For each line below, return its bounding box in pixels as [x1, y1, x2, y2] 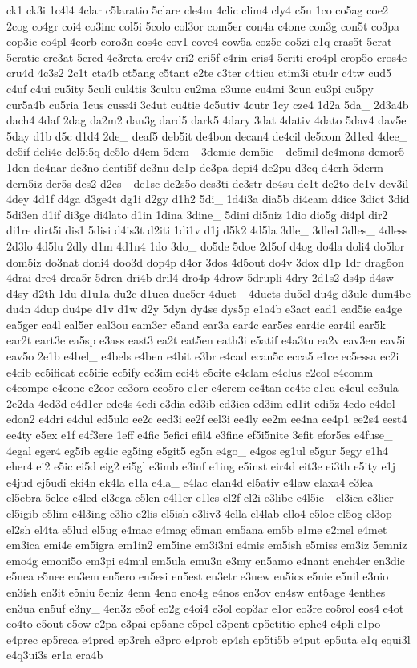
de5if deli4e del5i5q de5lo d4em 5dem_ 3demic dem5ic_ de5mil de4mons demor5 [6, 143, 405, 160]
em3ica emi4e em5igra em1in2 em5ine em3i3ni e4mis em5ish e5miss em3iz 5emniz [6, 536, 407, 553]
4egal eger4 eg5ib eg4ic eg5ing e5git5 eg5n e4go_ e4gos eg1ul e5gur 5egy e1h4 [6, 442, 389, 458]
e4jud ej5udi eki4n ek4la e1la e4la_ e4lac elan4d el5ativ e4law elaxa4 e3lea [6, 473, 374, 490]
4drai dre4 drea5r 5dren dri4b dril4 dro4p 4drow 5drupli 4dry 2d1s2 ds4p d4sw [6, 269, 394, 286]
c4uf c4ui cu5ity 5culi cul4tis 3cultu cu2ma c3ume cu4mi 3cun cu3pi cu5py [6, 79, 374, 96]
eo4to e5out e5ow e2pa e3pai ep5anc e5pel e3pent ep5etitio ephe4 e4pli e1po [6, 615, 381, 632]
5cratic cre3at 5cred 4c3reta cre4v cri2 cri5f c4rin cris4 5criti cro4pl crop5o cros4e [6, 48, 407, 65]
